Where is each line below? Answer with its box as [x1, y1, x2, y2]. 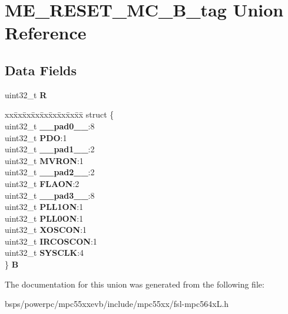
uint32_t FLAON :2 [5, 177, 80, 189]
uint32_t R [5, 88, 47, 101]
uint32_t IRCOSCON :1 [5, 235, 97, 247]
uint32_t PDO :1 [5, 131, 67, 143]
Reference [5, 21, 87, 45]
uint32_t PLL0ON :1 [5, 212, 84, 224]
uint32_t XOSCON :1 [5, 223, 87, 236]
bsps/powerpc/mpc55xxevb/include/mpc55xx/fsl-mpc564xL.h [5, 298, 229, 310]
